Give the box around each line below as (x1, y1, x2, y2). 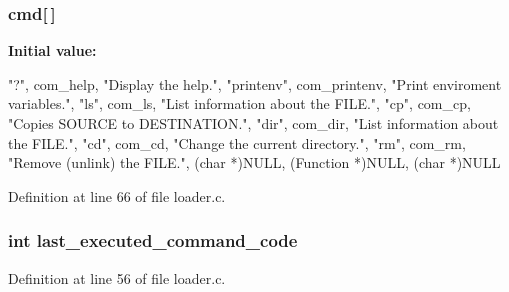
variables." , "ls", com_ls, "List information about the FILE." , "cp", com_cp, (8, 93, 471, 114)
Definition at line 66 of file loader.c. (8, 185, 226, 206)
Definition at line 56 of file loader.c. (8, 267, 226, 288)
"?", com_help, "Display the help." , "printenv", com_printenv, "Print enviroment (8, 73, 502, 94)
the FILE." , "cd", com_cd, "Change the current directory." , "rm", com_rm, (8, 132, 466, 153)
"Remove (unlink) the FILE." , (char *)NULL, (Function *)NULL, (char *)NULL (8, 152, 501, 173)
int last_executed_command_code (8, 228, 298, 253)
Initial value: (8, 40, 97, 61)
